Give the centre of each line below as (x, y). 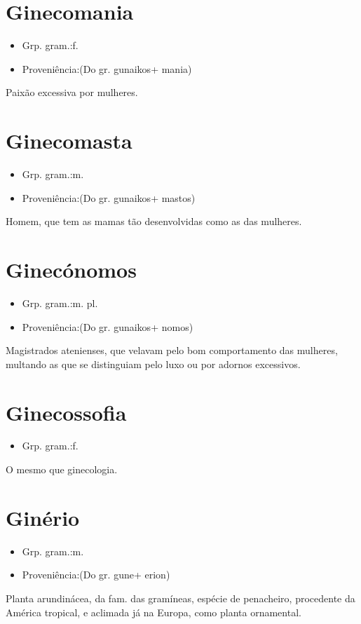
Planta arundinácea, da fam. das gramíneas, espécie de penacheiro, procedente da (180, 598)
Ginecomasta (69, 141)
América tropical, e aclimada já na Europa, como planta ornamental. (154, 612)
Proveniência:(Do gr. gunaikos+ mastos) (109, 197)
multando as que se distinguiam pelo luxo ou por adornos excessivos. (153, 364)
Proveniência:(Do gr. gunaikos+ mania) (107, 68)
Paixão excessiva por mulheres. (72, 92)
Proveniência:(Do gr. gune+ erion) (96, 575)
